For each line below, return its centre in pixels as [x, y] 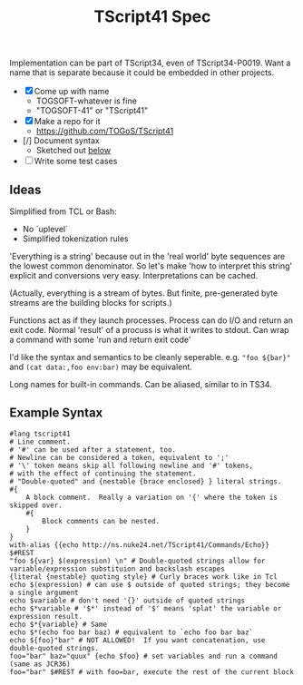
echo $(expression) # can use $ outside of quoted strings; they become [150, 584]
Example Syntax [56, 413]
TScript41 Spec [152, 17]
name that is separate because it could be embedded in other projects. [142, 73]
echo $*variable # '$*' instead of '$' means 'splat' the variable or [146, 608]
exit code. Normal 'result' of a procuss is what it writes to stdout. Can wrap [149, 330]
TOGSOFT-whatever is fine [87, 101]
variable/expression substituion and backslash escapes [117, 569]
